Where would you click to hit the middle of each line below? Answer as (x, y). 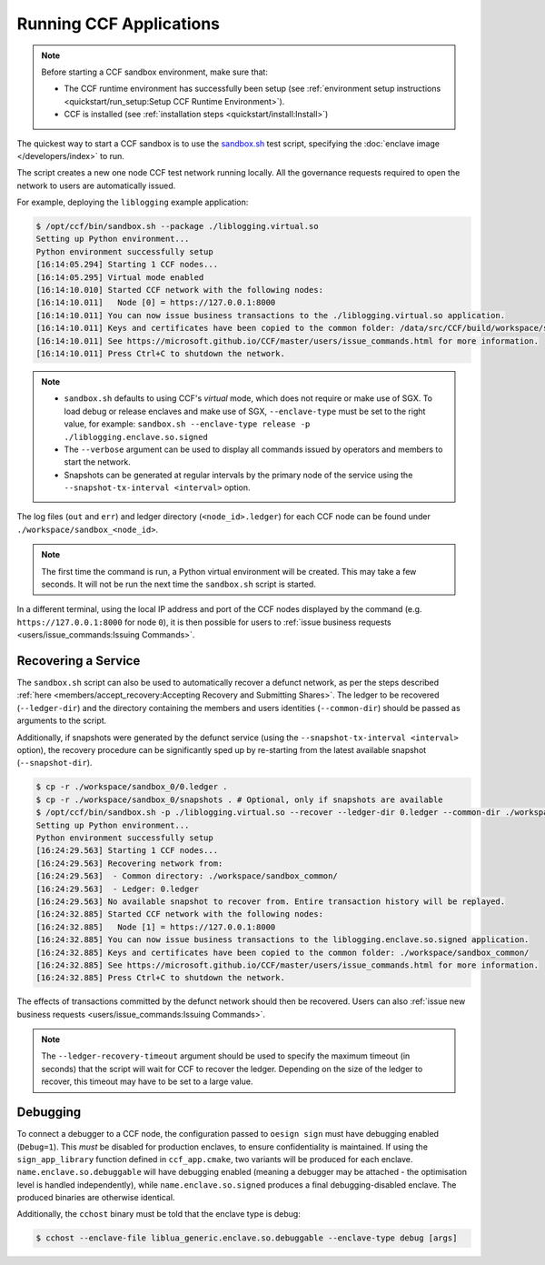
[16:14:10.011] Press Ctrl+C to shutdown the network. (160, 353)
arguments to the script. (62, 721)
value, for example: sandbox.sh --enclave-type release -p (187, 424)
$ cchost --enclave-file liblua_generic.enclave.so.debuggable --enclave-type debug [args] (247, 1238)
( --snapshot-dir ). (54, 763)
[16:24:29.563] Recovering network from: (129, 863)
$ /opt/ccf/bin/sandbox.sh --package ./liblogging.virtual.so (177, 226)
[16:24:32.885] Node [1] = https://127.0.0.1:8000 (156, 927)
